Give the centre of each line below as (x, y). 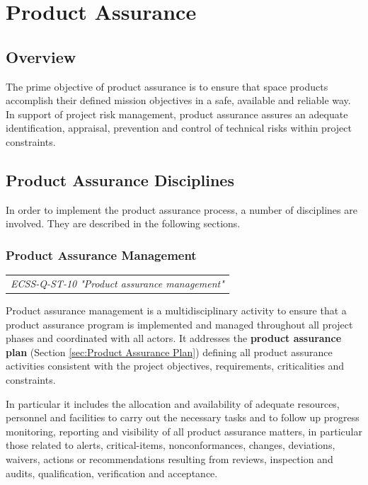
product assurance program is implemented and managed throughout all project (179, 324)
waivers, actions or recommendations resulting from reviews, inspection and (169, 458)
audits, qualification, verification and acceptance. (112, 473)
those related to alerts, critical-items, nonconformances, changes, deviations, (171, 445)
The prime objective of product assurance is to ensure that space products (167, 86)
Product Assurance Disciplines (120, 179)
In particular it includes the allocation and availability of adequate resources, (173, 403)
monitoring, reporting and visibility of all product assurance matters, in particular (184, 431)
